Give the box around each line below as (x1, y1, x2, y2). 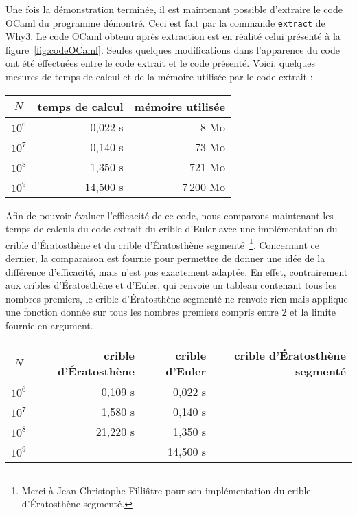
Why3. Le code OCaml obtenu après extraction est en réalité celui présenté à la (5, 29, 341, 43)
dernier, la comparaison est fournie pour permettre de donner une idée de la (5, 251, 325, 265)
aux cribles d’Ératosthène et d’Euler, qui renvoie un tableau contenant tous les (5, 278, 336, 292)
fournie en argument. (5, 318, 93, 333)
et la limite (290, 305, 336, 319)
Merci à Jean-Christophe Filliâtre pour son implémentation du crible (21, 483, 311, 497)
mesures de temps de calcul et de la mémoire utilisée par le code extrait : (5, 69, 313, 84)
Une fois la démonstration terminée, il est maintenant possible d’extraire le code (5, 2, 343, 16)
